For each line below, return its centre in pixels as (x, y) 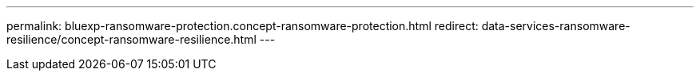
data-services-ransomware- (556, 26)
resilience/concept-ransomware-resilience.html (131, 39)
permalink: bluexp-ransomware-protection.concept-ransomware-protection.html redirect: (243, 26)
